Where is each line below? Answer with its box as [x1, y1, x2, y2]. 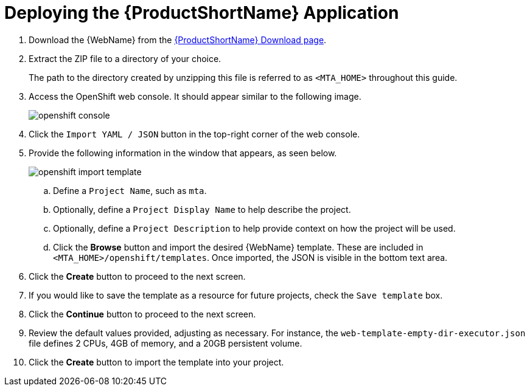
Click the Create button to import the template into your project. [29, 356, 284, 367]
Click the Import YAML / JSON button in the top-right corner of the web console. [29, 128, 360, 139]
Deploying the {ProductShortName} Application [4, 2, 399, 23]
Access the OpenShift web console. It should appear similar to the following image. [29, 91, 361, 102]
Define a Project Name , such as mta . [53, 185, 207, 196]
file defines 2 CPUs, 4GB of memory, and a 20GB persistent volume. [29, 337, 302, 348]
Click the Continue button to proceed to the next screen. [29, 308, 256, 319]
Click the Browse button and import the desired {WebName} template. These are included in [53, 241, 424, 252]
